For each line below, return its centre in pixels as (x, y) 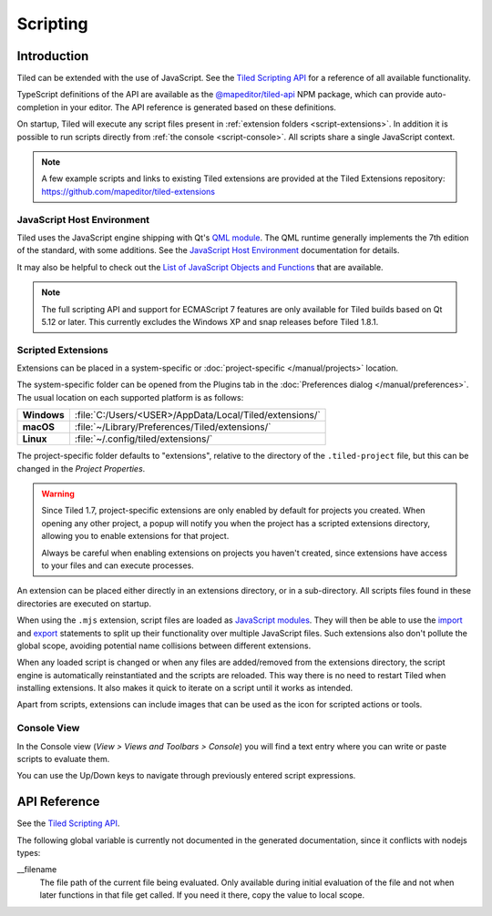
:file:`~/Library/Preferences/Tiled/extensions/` (173, 427)
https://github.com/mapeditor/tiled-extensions (128, 191)
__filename (37, 870)
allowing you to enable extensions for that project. (135, 536)
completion (38, 107)
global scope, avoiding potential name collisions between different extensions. (164, 646)
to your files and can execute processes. (118, 565)
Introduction (53, 56)
